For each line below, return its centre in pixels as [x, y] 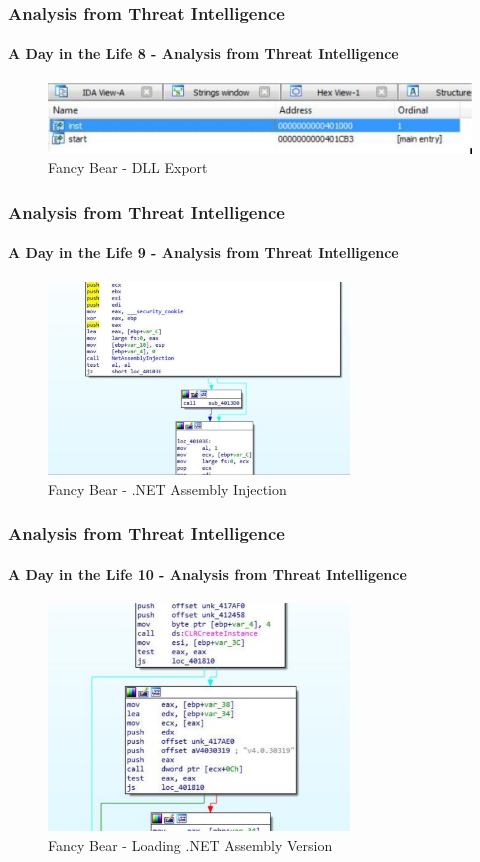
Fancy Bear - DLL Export [128, 167]
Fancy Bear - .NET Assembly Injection [167, 488]
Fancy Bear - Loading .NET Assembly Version [190, 845]
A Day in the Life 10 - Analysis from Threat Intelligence [207, 573]
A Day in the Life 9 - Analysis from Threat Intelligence [203, 252]
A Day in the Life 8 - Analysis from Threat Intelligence [203, 53]
